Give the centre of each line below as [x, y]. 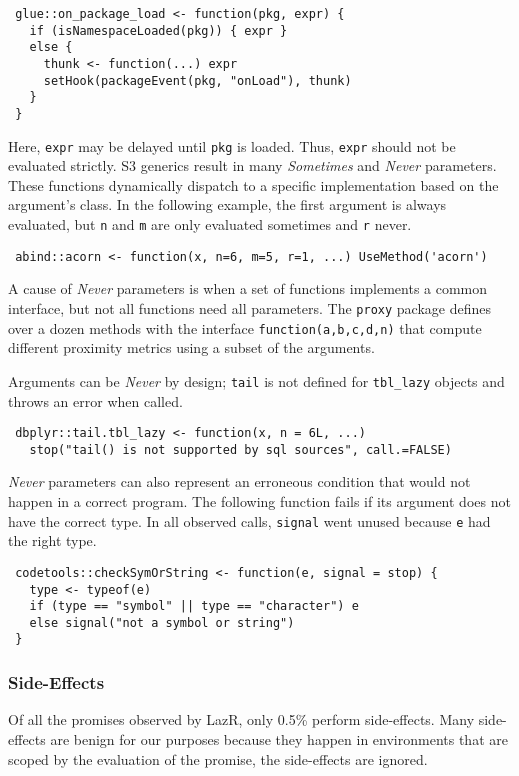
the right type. [52, 540]
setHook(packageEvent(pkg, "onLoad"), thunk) [197, 80]
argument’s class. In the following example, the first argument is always [227, 204]
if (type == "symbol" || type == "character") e [194, 606]
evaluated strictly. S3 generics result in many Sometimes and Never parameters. [252, 165]
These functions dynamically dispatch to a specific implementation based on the [253, 184]
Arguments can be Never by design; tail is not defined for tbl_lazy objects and [256, 380]
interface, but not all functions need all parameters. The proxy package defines [249, 307]
